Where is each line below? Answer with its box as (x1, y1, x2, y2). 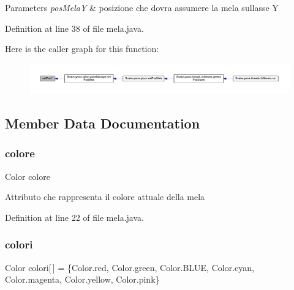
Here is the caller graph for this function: (5, 42, 159, 55)
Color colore (5, 169, 50, 182)
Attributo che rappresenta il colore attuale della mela (5, 190, 205, 203)
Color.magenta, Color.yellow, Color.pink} (5, 273, 160, 286)
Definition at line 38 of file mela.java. (5, 21, 144, 34)
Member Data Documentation (5, 114, 200, 133)
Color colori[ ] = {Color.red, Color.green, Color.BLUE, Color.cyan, (5, 261, 254, 273)
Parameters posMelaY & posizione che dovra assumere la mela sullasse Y (5, 1, 279, 13)
